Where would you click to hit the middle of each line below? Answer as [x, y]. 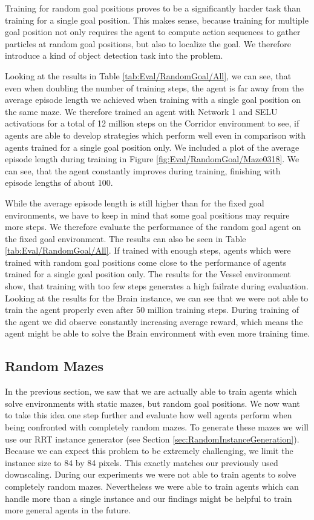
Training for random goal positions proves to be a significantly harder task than [153, 8]
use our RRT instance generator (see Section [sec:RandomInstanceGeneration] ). [152, 439]
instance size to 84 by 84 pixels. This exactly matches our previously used [142, 462]
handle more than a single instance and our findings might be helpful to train [149, 498]
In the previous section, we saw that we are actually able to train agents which [151, 391]
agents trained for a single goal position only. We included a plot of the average [152, 147]
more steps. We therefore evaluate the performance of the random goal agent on [153, 227]
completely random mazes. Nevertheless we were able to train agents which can [152, 486]
